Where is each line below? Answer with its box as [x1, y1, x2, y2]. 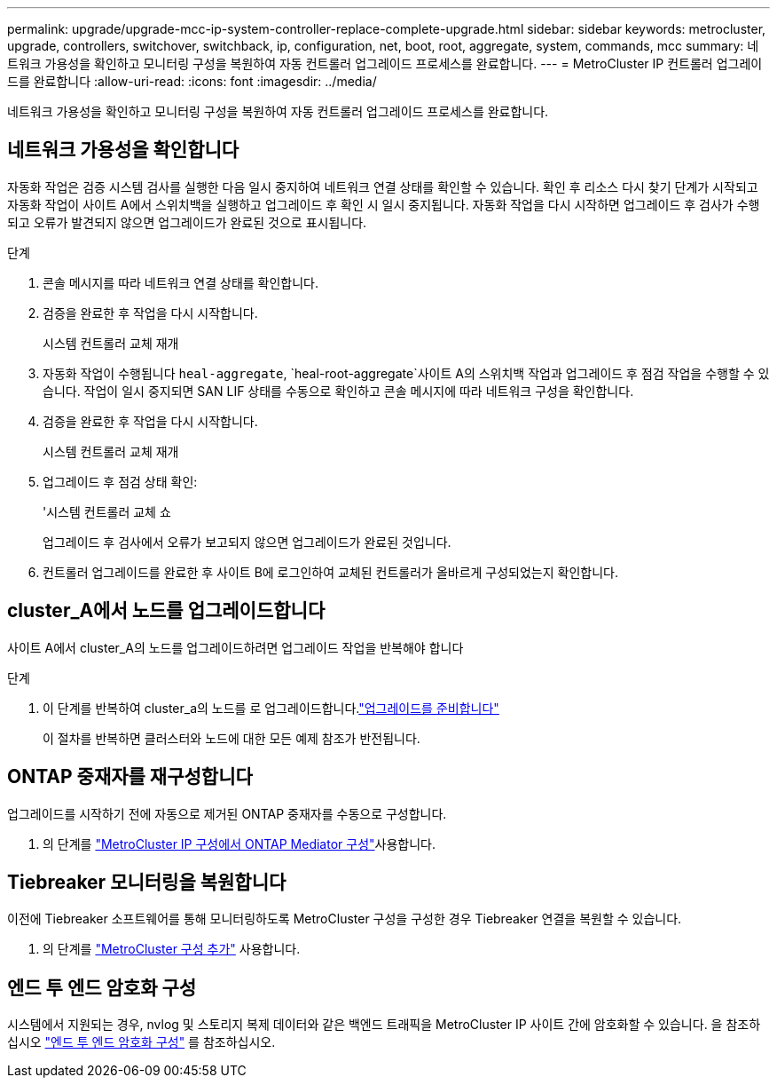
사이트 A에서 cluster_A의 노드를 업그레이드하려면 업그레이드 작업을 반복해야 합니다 [7, 639, 464, 655]
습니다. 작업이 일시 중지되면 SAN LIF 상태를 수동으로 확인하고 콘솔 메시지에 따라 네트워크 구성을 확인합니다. [43, 383, 634, 399]
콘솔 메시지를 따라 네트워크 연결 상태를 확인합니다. [43, 274, 319, 290]
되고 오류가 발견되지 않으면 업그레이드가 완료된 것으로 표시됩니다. [7, 214, 367, 230]
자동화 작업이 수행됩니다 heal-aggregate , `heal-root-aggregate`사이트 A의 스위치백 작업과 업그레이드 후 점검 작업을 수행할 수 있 [43, 365, 770, 381]
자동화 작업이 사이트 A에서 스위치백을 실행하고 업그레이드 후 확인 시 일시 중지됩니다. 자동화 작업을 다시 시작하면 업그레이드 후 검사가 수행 [7, 196, 760, 212]
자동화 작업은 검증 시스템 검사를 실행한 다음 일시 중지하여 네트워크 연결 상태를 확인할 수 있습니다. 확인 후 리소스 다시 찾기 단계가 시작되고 [7, 178, 758, 194]
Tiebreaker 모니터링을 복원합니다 [7, 870, 286, 893]
